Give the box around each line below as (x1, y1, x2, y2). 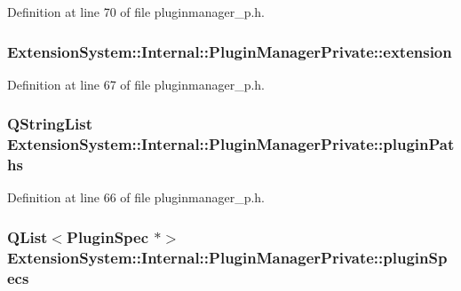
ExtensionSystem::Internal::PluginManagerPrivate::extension (7, 40, 452, 62)
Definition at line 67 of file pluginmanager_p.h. (7, 75, 266, 93)
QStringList (7, 113, 93, 135)
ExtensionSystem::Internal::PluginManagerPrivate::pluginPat (7, 133, 455, 155)
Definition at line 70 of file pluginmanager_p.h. (7, 3, 266, 20)
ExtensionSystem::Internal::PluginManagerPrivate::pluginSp (7, 246, 448, 268)
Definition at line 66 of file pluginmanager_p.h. (7, 188, 266, 207)
